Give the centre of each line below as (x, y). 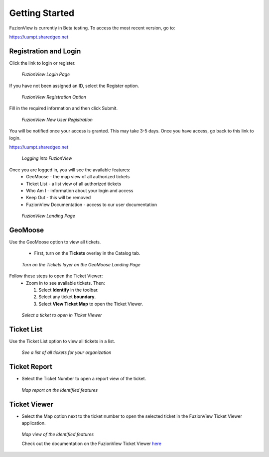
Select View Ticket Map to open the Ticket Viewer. (91, 304)
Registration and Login (45, 51)
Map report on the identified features (60, 390)
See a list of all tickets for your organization (67, 352)
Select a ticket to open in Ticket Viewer (62, 315)
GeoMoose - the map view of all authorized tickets (78, 177)
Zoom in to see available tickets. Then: (66, 283)
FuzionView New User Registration (57, 119)
